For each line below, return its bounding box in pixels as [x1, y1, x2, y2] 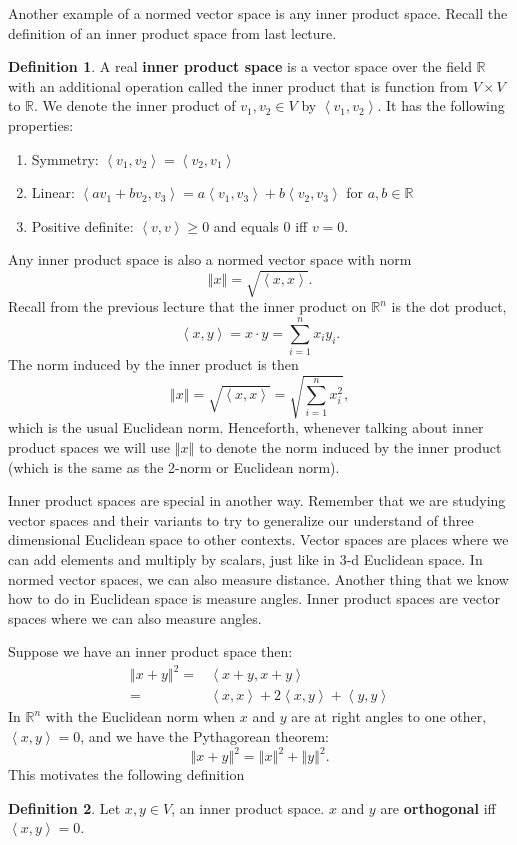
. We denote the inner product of [34, 95, 236, 116]
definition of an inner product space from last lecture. [8, 22, 337, 43]
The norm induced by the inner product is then [8, 354, 299, 375]
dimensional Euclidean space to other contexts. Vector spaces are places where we [8, 529, 509, 550]
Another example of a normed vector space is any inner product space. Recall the [8, 3, 508, 23]
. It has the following [377, 95, 505, 116]
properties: [8, 114, 74, 135]
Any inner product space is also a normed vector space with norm [8, 249, 412, 270]
